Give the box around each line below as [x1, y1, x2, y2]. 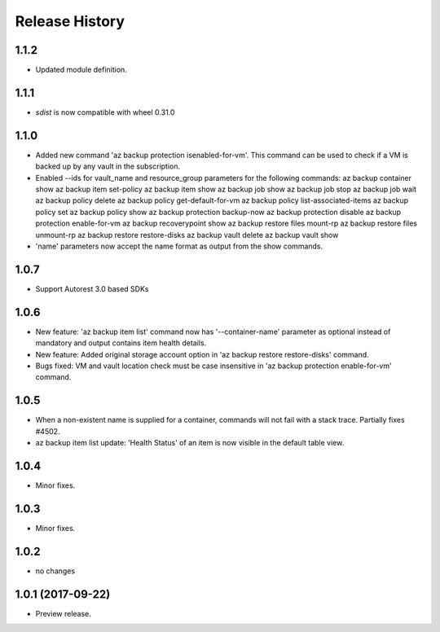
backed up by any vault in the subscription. [35, 161, 181, 171]
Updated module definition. [35, 65, 128, 75]
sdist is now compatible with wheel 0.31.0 [35, 107, 175, 117]
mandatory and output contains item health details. [35, 338, 207, 348]
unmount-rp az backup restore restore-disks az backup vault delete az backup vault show [35, 230, 339, 239]
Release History [15, 12, 125, 30]
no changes [35, 566, 76, 576]
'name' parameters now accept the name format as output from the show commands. [35, 241, 323, 251]
